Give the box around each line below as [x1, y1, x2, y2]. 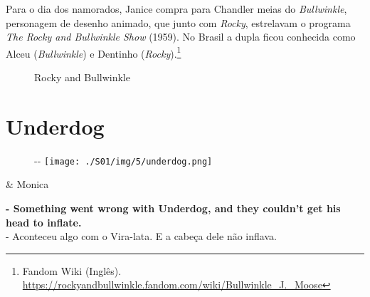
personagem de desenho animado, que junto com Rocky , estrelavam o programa [6, 15, 351, 30]
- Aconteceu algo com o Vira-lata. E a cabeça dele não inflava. [6, 229, 277, 244]
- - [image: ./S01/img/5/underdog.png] [34, 152, 213, 167]
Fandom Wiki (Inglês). [22, 263, 122, 278]
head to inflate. [6, 214, 82, 229]
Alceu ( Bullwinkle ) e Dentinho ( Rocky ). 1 [6, 43, 181, 61]
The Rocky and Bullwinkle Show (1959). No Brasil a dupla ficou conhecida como [6, 29, 356, 44]
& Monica [6, 177, 49, 192]
